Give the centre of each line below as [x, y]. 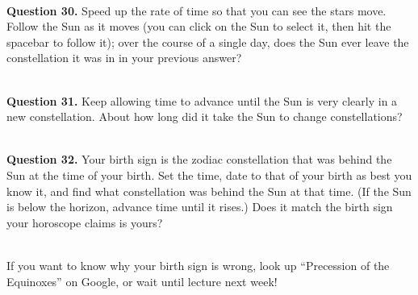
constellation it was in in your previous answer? [124, 58]
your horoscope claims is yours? [85, 222]
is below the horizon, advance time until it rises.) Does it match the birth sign [200, 207]
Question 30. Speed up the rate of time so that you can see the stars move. [196, 10]
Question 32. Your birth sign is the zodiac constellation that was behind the [199, 159]
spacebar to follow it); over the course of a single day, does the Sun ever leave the [208, 42]
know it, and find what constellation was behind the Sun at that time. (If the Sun [209, 191]
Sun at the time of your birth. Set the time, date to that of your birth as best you [209, 175]
